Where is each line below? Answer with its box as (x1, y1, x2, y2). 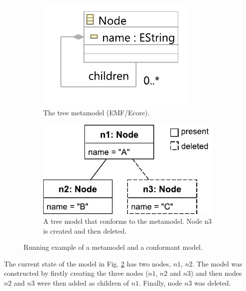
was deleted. (194, 277, 231, 288)
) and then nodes (191, 268, 242, 278)
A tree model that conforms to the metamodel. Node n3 (43, 215, 212, 226)
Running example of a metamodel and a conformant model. (24, 242, 203, 252)
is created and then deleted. (43, 225, 127, 236)
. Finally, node (138, 277, 182, 288)
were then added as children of (37, 277, 129, 288)
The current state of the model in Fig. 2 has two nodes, (4, 258, 171, 268)
